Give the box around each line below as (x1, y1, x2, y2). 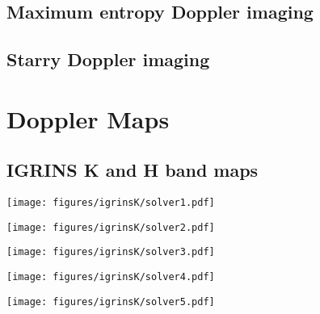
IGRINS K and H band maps (6, 157, 259, 182)
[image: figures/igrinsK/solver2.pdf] (6, 221, 215, 233)
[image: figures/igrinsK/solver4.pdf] (6, 271, 215, 283)
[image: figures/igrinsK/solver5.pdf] (6, 295, 215, 308)
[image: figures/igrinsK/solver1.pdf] (6, 197, 215, 209)
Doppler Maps (6, 102, 170, 135)
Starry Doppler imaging (6, 47, 210, 72)
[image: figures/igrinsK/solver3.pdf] (6, 246, 215, 258)
